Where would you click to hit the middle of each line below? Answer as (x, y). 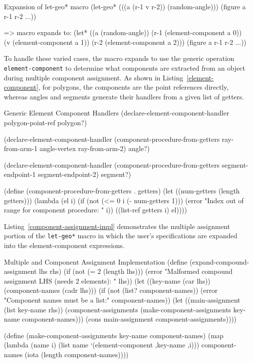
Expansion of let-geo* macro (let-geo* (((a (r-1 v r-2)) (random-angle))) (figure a (125, 6)
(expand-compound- (219, 261)
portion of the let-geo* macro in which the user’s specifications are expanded (121, 236)
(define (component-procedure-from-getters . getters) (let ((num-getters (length (122, 190)
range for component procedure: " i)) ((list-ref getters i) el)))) (96, 210)
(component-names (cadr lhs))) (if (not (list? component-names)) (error (111, 290)
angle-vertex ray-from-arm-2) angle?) (95, 148)
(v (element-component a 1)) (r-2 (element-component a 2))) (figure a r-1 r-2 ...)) (125, 42)
